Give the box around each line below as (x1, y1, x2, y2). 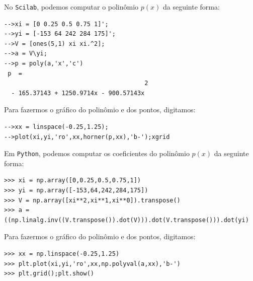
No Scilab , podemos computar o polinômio (4, 2, 139, 12)
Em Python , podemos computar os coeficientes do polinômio (4, 148, 190, 159)
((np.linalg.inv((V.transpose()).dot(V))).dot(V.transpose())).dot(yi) (4, 216, 249, 224)
